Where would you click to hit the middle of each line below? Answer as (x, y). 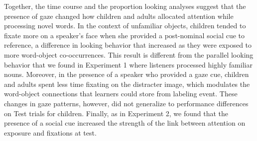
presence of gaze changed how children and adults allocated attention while (119, 16)
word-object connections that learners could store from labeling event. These (121, 94)
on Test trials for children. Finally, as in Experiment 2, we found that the (116, 113)
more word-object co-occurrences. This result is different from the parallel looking (129, 54)
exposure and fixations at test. (50, 132)
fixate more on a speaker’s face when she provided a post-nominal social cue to (125, 35)
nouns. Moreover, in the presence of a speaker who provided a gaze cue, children (127, 74)
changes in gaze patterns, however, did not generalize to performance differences (126, 103)
